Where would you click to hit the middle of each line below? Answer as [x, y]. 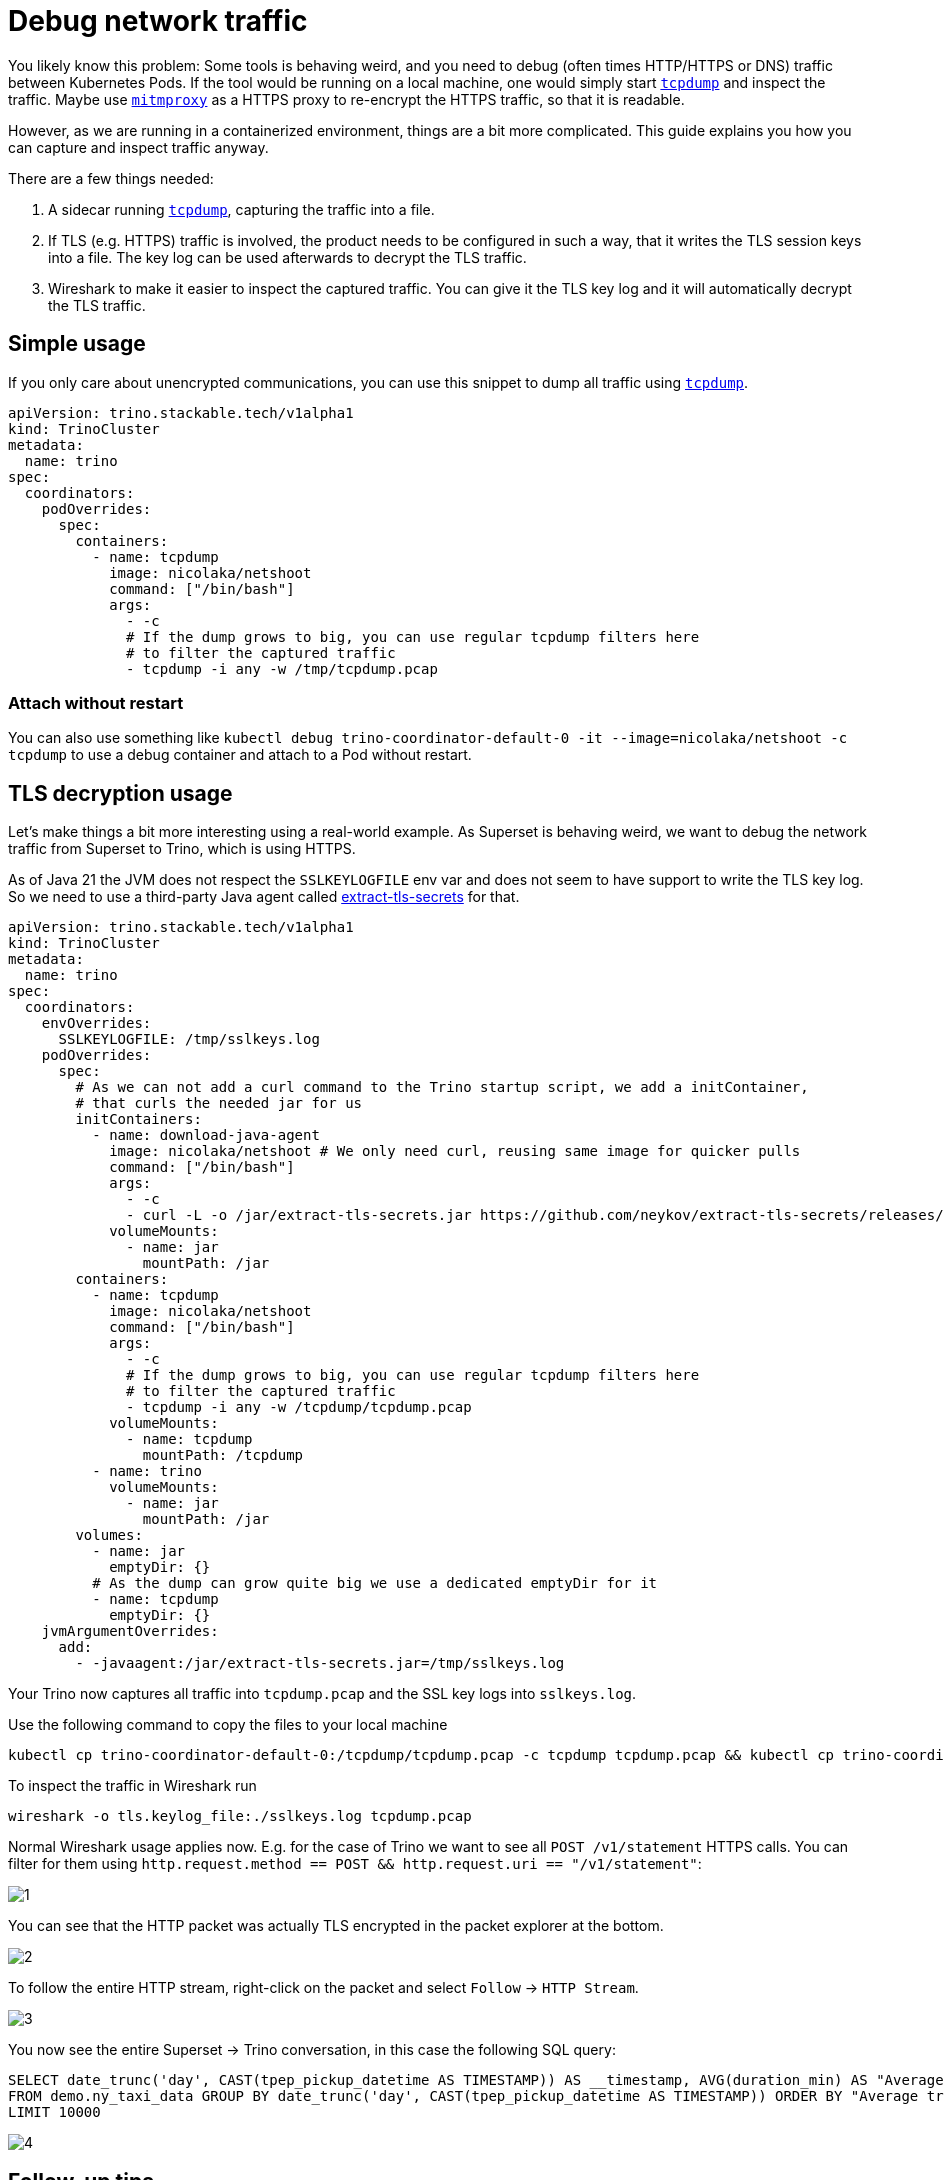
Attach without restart [96, 702]
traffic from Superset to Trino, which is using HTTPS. [182, 849]
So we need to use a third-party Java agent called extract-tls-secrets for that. [264, 897]
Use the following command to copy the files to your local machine [228, 1725]
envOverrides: [96, 1023]
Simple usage [77, 344]
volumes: [109, 1535]
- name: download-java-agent [206, 1135]
